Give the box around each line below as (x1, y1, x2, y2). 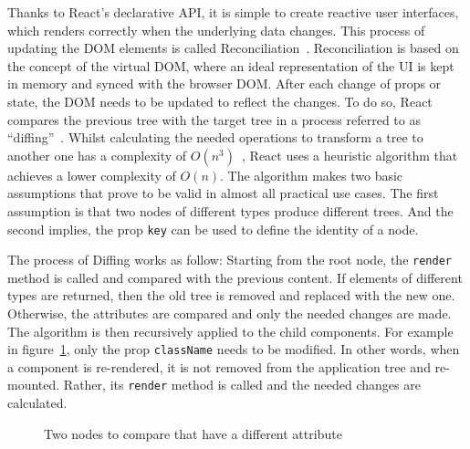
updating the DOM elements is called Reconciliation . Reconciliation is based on (7, 38, 459, 57)
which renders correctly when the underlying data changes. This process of (7, 20, 425, 39)
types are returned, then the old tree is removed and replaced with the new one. (7, 286, 455, 305)
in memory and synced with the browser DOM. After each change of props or (7, 74, 442, 93)
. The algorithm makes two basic (220, 165, 403, 184)
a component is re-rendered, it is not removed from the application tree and (7, 357, 431, 376)
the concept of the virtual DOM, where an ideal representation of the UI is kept (7, 56, 454, 75)
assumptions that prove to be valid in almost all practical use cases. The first (7, 183, 439, 203)
